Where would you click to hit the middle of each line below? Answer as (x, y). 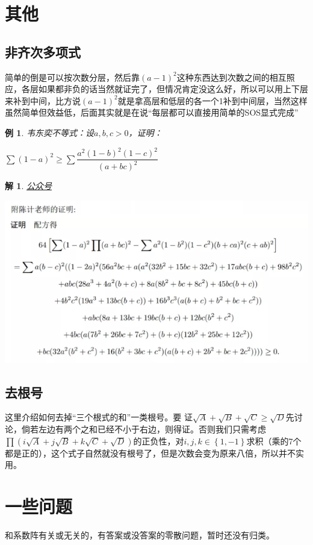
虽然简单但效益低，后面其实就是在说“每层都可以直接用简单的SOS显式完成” (152, 112)
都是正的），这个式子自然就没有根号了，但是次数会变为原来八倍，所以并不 (150, 453)
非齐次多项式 (43, 51)
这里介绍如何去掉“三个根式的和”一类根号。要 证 (99, 417)
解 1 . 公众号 (28, 186)
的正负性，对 (159, 441)
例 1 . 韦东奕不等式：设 (49, 132)
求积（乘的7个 (274, 441)
